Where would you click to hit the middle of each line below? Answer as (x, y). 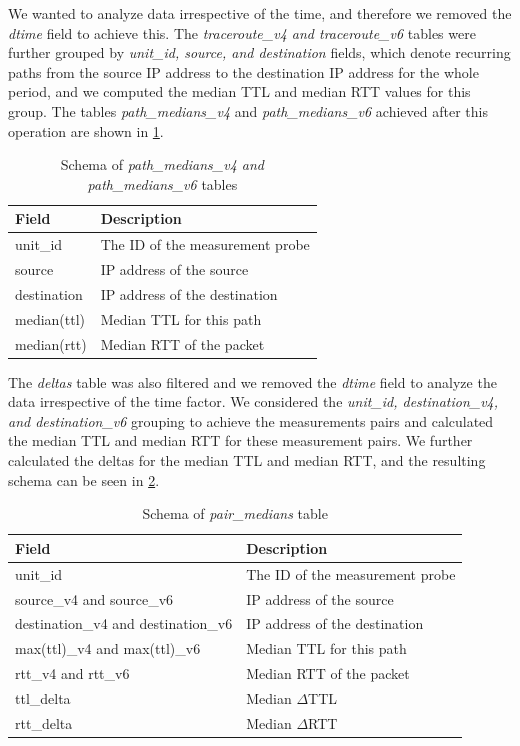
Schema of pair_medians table (235, 513)
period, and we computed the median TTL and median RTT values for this (239, 91)
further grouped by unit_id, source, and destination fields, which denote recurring (259, 52)
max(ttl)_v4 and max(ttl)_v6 (108, 648)
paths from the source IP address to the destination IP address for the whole (243, 71)
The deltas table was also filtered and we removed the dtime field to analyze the (252, 381)
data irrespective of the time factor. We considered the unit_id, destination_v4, (253, 401)
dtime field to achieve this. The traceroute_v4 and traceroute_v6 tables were (242, 32)
